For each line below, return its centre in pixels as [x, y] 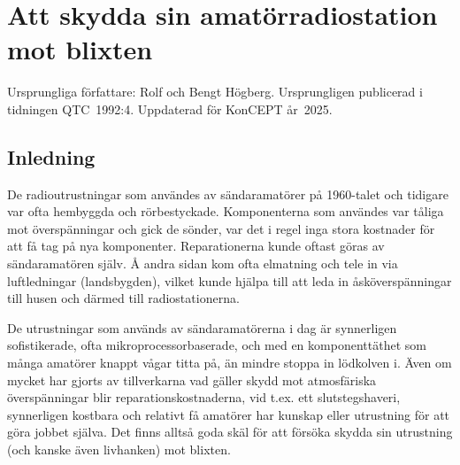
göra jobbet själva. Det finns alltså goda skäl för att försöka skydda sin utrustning [230, 432]
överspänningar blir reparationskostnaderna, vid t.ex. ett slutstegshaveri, [204, 397]
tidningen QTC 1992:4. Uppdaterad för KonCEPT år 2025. [170, 108]
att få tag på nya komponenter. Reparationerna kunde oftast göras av [196, 246]
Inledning [51, 156]
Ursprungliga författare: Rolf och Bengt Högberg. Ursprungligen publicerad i [215, 92]
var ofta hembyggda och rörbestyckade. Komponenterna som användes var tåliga [226, 211]
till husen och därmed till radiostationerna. [123, 298]
